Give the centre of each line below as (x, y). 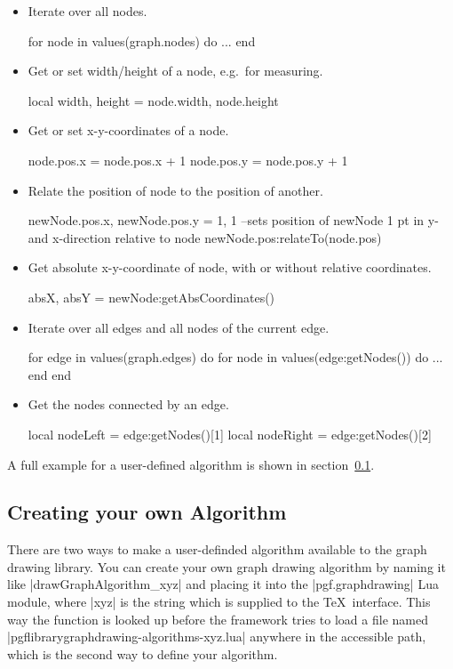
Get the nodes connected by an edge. (128, 404)
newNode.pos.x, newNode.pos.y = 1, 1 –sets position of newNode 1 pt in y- (233, 220)
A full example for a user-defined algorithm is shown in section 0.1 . (191, 464)
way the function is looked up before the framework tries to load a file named (218, 619)
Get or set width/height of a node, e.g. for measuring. (175, 71)
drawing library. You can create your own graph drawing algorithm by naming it (226, 566)
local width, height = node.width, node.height (153, 100)
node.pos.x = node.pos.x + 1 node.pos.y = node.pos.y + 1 (188, 160)
